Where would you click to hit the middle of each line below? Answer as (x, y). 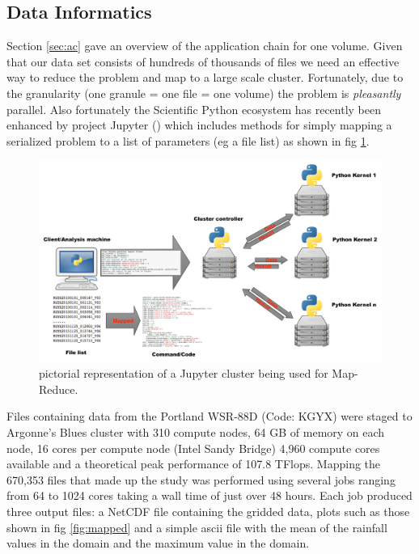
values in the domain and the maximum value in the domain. (158, 543)
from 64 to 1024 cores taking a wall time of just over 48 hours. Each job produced (209, 495)
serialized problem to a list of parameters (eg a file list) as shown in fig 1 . (188, 140)
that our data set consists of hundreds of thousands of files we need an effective (203, 61)
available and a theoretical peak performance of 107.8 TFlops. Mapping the (194, 464)
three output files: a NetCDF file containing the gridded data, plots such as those (208, 511)
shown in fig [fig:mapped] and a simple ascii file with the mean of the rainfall (197, 527)
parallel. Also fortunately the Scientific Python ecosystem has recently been (194, 109)
